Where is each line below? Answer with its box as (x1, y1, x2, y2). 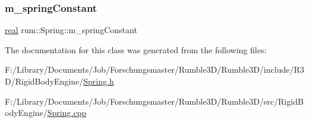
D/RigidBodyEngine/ (5, 75, 84, 87)
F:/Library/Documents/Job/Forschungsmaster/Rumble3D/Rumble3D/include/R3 (5, 63, 304, 76)
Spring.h (83, 75, 114, 87)
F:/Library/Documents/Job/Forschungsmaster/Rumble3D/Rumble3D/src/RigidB (5, 95, 304, 107)
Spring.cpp (47, 106, 87, 119)
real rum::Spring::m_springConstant (5, 24, 137, 36)
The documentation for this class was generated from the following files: (5, 43, 267, 56)
